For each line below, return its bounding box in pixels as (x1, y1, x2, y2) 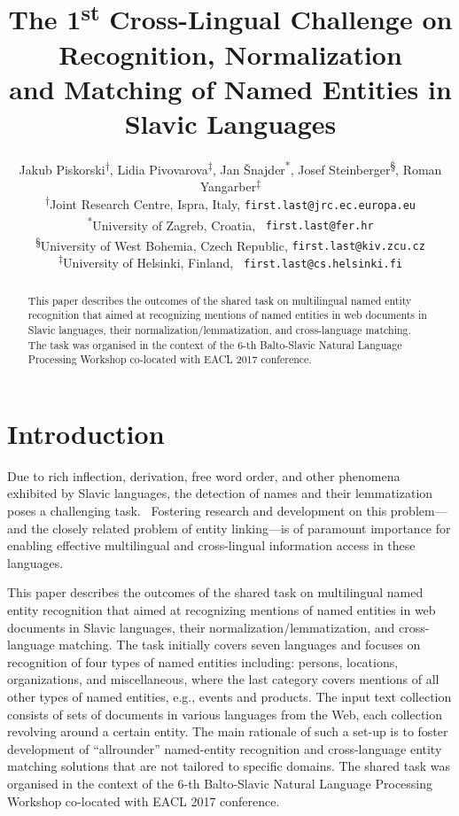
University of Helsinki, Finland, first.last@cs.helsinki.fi (63, 253, 403, 272)
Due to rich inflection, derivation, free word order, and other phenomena (7, 466, 401, 485)
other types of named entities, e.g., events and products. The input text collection (7, 687, 452, 705)
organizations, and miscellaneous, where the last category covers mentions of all (7, 670, 440, 688)
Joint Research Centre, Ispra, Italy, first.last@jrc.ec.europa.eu (50, 194, 416, 213)
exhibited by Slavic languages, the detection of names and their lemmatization (7, 484, 433, 502)
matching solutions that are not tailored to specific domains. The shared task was (7, 757, 450, 775)
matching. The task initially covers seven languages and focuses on (58, 635, 421, 654)
